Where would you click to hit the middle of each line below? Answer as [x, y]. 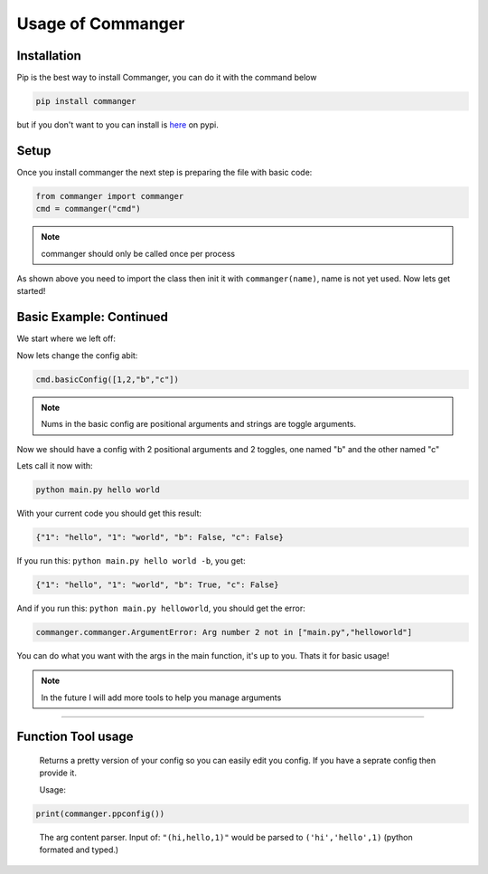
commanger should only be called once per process [138, 253]
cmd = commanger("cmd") [89, 209]
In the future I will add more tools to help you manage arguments [161, 698]
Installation [49, 56]
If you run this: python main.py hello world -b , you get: [131, 560]
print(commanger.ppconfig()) [100, 813]
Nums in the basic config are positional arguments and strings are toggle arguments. [199, 424]
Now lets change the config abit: [77, 355]
